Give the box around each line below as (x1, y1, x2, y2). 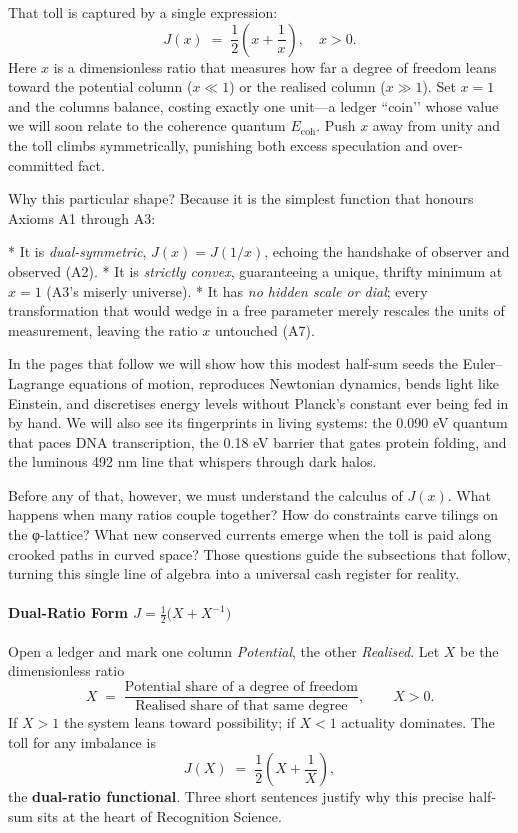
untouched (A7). (214, 319, 315, 340)
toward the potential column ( (8, 76, 193, 97)
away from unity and (372, 115, 501, 136)
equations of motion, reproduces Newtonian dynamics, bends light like (68, 372, 500, 393)
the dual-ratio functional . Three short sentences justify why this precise (8, 786, 464, 807)
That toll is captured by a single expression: (8, 2, 278, 22)
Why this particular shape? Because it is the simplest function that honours (8, 188, 474, 209)
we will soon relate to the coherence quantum (8, 115, 286, 136)
